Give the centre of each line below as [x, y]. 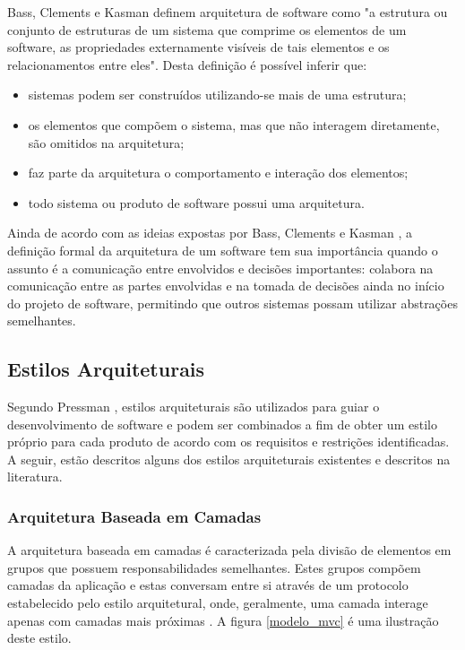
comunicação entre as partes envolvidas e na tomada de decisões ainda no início [226, 286]
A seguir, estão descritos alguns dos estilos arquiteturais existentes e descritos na [229, 459]
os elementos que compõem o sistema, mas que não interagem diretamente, [234, 124]
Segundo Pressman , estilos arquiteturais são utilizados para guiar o [194, 407]
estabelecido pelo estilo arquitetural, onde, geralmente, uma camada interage [218, 603]
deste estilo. [39, 638]
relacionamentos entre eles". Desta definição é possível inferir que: [187, 64]
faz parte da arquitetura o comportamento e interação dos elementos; [218, 173]
